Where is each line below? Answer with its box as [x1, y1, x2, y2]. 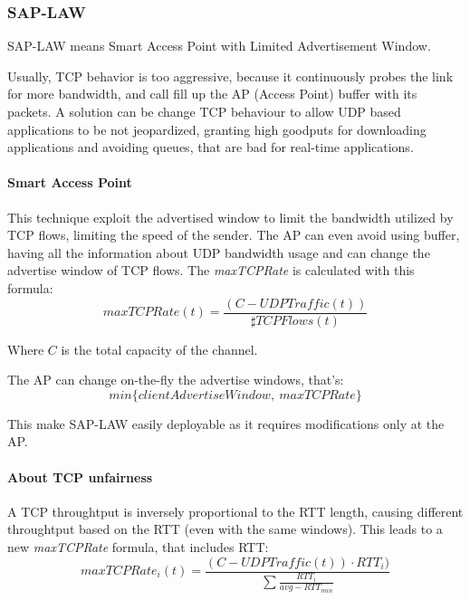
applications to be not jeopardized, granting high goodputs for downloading [7, 119, 427, 138]
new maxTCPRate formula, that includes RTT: [7, 537, 269, 556]
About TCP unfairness [7, 467, 153, 486]
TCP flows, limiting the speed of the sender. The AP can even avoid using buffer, [7, 225, 460, 244]
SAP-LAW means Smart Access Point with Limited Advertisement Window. [7, 36, 431, 55]
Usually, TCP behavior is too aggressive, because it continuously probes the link [7, 66, 454, 85]
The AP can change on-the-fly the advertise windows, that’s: [7, 370, 344, 389]
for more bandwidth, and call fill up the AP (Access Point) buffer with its [7, 84, 417, 103]
